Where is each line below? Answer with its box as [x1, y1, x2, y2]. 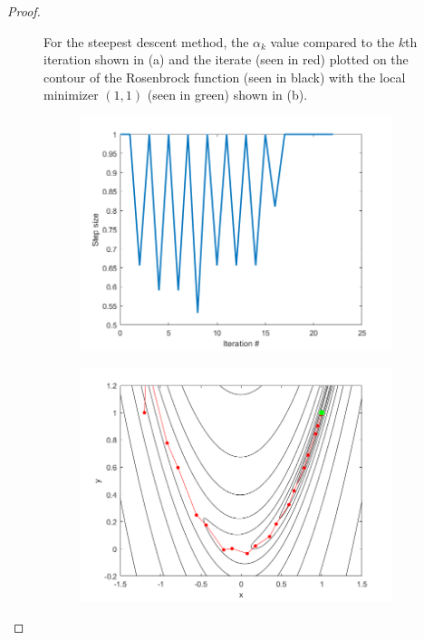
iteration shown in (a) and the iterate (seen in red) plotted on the [43, 50, 409, 69]
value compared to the [270, 32, 395, 51]
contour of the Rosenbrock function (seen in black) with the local [43, 67, 406, 86]
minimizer [43, 85, 99, 104]
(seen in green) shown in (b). [147, 85, 308, 104]
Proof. [7, 2, 41, 20]
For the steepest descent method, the [43, 32, 249, 51]
